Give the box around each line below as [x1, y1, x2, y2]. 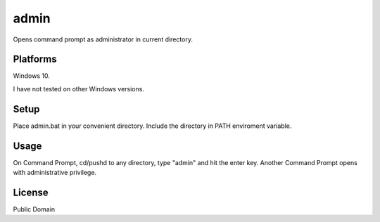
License [13, 186, 49, 198]
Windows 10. [13, 72, 51, 80]
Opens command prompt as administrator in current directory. [13, 35, 194, 44]
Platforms [13, 53, 57, 65]
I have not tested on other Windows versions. [13, 84, 144, 93]
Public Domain [13, 204, 56, 214]
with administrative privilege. [13, 169, 97, 177]
